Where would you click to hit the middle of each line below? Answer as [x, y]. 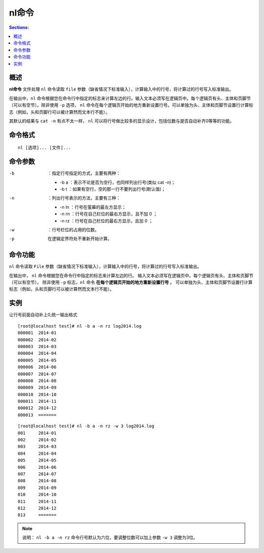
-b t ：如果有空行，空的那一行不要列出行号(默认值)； [113, 189]
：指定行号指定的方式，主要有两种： [84, 173]
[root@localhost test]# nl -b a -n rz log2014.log [80, 326]
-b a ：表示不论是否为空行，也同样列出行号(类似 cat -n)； [118, 182]
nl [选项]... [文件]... [44, 148]
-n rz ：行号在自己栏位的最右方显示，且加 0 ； [107, 221]
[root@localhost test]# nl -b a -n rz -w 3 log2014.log [86, 426]
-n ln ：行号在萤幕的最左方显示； [93, 207]
